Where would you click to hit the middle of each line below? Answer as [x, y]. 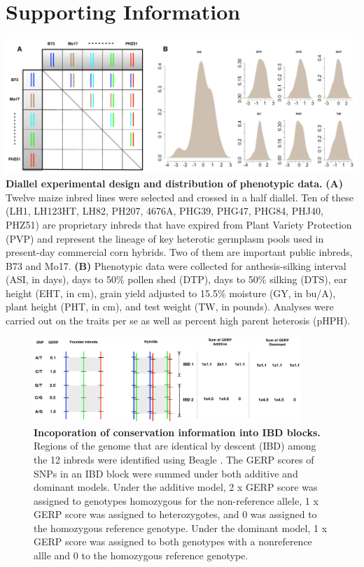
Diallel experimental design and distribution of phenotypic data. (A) [174, 184]
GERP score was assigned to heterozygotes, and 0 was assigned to [175, 514]
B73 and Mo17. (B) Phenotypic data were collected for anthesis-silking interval [176, 265]
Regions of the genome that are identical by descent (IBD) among [175, 446]
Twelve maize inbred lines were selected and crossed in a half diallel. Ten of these [180, 197]
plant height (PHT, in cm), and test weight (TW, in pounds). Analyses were [170, 307]
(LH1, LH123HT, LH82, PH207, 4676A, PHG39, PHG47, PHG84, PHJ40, [164, 211]
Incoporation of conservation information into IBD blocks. [177, 432]
